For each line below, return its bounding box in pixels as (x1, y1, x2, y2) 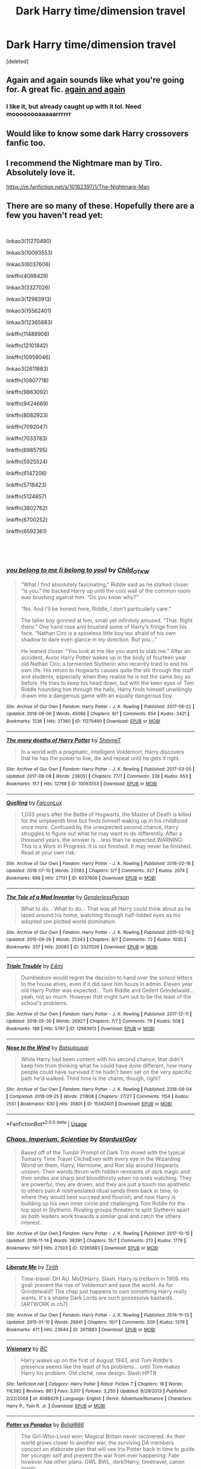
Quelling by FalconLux (6, 799, 63, 806)
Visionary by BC (6, 1345, 48, 1352)
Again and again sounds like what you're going (6, 75, 184, 85)
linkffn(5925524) (6, 458, 48, 466)
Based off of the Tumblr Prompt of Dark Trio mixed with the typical (20, 1148, 185, 1156)
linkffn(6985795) (6, 446, 48, 454)
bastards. (150, 1294, 174, 1301)
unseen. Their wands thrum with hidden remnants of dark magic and (20, 1168, 190, 1175)
